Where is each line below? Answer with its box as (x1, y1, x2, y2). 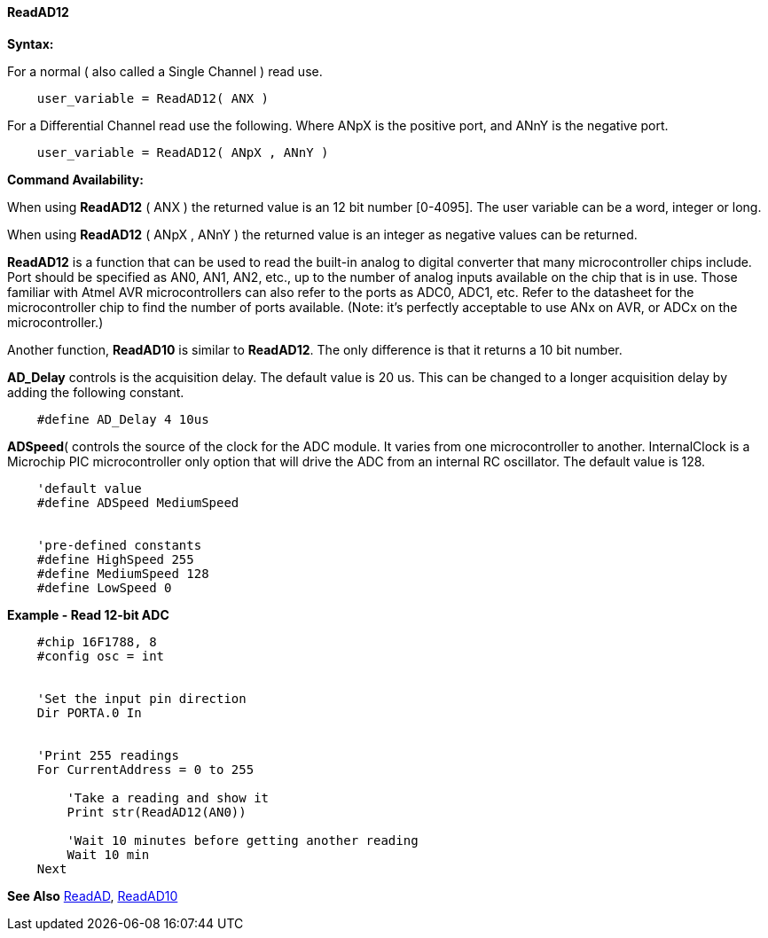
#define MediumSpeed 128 (36, 566, 209, 581)
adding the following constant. (7, 384, 184, 400)
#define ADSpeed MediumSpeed (36, 495, 239, 510)
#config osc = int (36, 648, 165, 663)
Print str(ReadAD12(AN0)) (67, 804, 247, 819)
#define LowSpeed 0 (36, 580, 172, 595)
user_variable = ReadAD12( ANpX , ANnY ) (36, 145, 329, 160)
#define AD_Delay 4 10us (36, 411, 209, 426)
